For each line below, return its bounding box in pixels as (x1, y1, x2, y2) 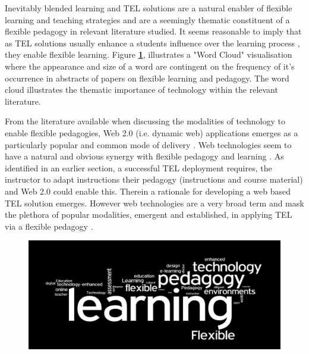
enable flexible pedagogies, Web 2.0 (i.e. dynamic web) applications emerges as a (5, 126, 298, 139)
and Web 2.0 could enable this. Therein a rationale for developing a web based (5, 184, 291, 197)
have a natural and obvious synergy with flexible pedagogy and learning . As (5, 150, 284, 162)
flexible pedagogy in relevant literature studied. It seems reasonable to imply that (5, 25, 302, 37)
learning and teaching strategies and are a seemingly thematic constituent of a (5, 13, 290, 26)
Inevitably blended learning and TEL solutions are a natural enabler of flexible (5, 2, 292, 14)
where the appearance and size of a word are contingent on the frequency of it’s (5, 59, 295, 72)
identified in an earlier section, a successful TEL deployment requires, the (5, 161, 272, 174)
